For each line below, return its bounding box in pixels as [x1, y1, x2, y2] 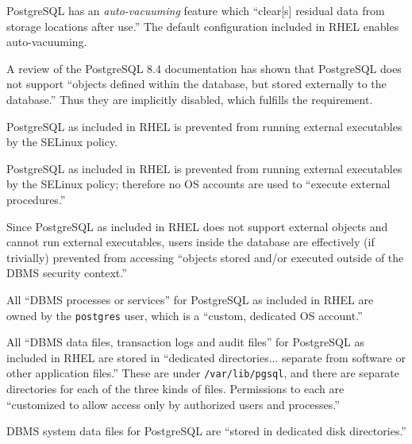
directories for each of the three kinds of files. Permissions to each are [6, 380, 345, 396]
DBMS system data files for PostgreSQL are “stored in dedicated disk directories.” [6, 423, 406, 439]
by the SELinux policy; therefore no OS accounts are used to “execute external [6, 176, 391, 192]
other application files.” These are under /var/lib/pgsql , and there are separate [6, 365, 400, 381]
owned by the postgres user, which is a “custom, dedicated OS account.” [6, 307, 363, 323]
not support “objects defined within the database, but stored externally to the [6, 75, 387, 92]
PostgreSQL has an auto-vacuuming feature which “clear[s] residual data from [6, 2, 385, 18]
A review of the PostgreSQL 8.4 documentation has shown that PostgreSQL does [6, 60, 402, 76]
